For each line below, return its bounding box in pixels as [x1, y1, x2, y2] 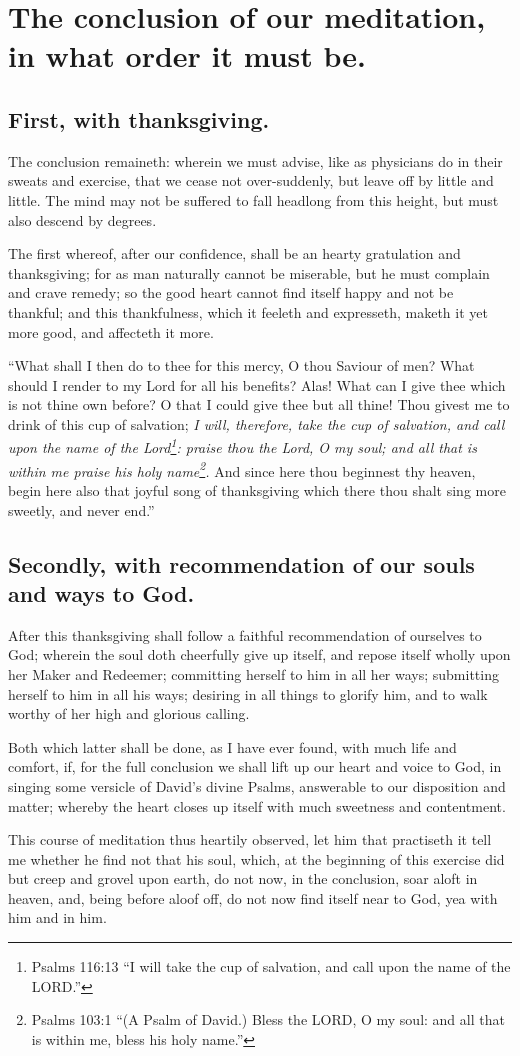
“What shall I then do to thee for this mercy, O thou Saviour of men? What [8, 355, 475, 376]
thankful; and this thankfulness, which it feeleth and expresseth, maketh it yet [8, 301, 488, 322]
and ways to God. [8, 577, 195, 608]
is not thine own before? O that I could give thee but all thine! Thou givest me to [8, 394, 510, 415]
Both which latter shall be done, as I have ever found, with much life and [8, 736, 457, 757]
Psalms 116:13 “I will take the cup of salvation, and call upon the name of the [31, 956, 511, 977]
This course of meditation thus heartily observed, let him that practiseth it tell [8, 829, 492, 850]
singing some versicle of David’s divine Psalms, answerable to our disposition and [8, 775, 506, 796]
